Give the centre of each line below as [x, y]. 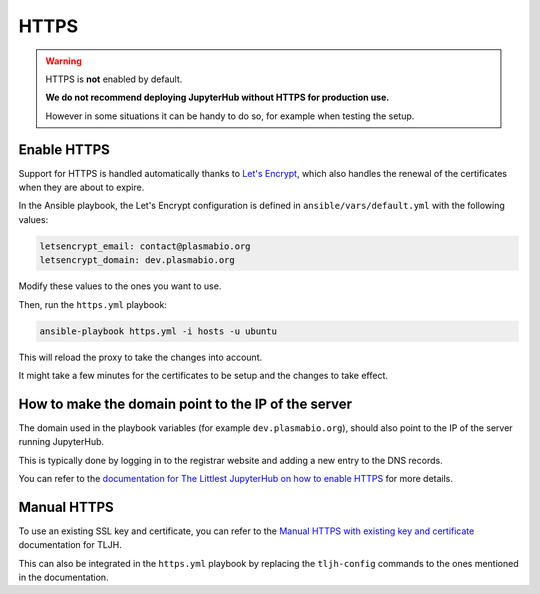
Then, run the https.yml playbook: [92, 304]
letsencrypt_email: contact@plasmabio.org [145, 246]
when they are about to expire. [81, 187]
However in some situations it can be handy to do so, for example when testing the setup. [230, 116]
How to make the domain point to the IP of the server [185, 403]
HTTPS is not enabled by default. [114, 79]
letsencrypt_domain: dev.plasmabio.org [137, 260]
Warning [63, 61]
